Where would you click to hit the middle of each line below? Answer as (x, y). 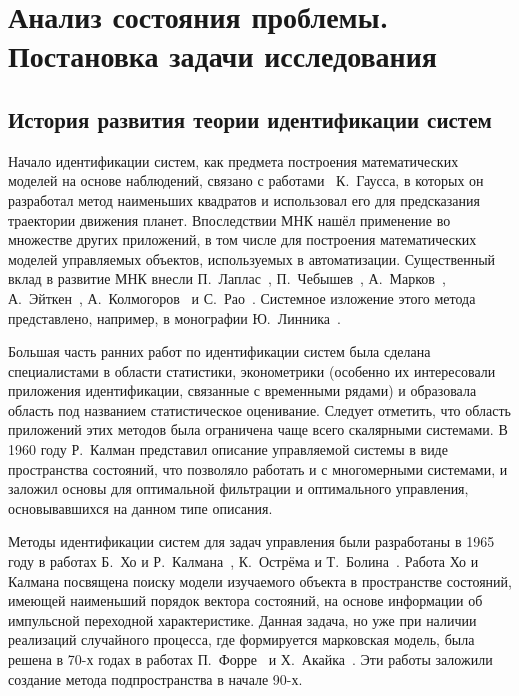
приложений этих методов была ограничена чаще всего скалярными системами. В (258, 429)
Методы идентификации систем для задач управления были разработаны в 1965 (251, 541)
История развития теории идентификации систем (250, 118)
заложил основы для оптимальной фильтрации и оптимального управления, (238, 488)
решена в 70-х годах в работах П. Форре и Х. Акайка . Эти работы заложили (250, 659)
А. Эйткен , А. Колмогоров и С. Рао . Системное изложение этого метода (242, 297)
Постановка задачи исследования (222, 55)
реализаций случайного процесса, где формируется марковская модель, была (241, 639)
